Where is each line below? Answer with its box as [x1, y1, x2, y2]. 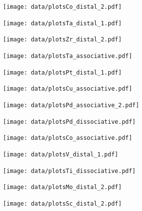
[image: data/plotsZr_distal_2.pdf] [3, 36, 122, 43]
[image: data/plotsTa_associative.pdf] [3, 52, 132, 59]
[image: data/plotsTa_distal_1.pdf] [3, 19, 122, 27]
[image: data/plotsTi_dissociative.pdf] [3, 167, 136, 174]
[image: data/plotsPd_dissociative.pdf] [3, 118, 136, 125]
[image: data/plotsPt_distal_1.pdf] [3, 69, 122, 76]
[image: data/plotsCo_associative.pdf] [3, 134, 132, 142]
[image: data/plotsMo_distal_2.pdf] [3, 184, 122, 191]
